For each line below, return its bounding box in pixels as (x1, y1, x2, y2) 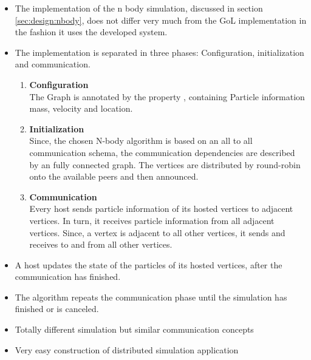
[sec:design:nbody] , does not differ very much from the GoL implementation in (15, 13, 307, 26)
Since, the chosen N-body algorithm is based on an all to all (29, 134, 253, 147)
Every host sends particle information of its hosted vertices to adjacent (29, 202, 293, 215)
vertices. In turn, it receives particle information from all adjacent (29, 214, 275, 226)
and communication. (15, 58, 91, 70)
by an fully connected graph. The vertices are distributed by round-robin (29, 158, 301, 171)
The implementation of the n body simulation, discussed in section (15, 2, 263, 14)
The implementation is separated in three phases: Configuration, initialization (15, 46, 304, 58)
